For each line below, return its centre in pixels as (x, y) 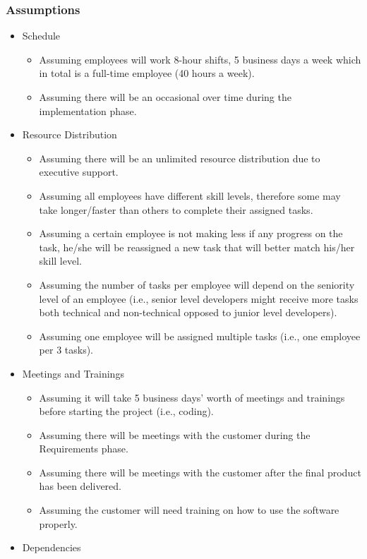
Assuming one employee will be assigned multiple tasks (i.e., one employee (200, 336)
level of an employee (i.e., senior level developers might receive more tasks (199, 298)
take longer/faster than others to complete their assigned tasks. (176, 209)
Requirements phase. (84, 449)
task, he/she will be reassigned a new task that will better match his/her (197, 247)
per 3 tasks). (66, 350)
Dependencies (52, 547)
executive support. (79, 172)
